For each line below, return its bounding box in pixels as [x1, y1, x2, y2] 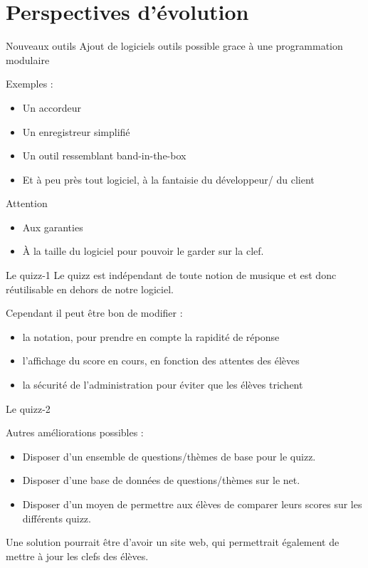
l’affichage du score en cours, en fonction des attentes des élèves [22, 353, 300, 368]
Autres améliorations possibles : [6, 425, 144, 440]
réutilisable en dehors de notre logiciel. [6, 281, 174, 296]
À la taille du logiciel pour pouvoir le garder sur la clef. [22, 243, 264, 258]
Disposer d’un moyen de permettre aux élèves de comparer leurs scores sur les [22, 497, 362, 511]
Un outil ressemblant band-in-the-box [22, 148, 186, 163]
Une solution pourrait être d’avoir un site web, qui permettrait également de [6, 535, 340, 549]
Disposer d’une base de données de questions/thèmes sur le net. [22, 473, 300, 488]
